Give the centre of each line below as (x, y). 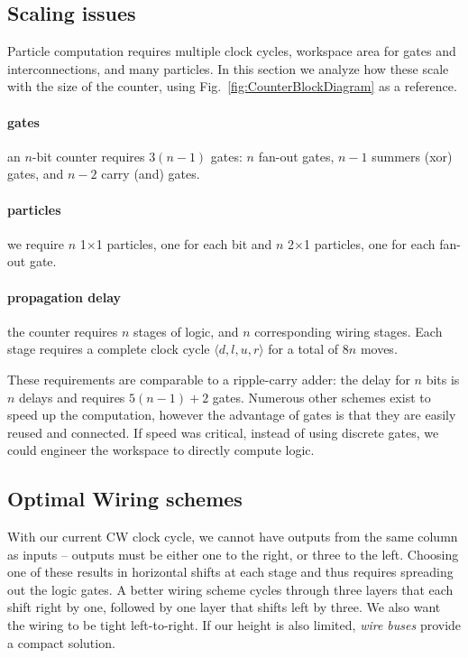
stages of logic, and (186, 331)
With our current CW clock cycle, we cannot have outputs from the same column (233, 537)
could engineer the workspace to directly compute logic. (161, 450)
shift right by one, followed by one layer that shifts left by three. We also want (224, 607)
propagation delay (64, 297)
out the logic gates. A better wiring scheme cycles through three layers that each (230, 589)
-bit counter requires (88, 156)
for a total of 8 (308, 349)
